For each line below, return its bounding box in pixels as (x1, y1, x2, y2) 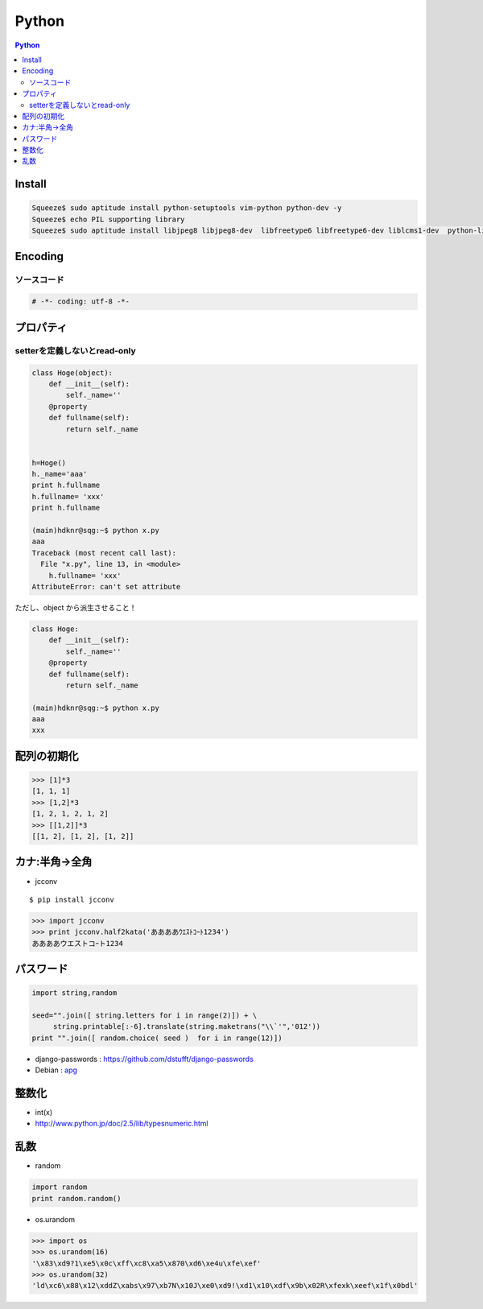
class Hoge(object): (31, 368, 113, 378)
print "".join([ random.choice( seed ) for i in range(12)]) (31, 1033, 283, 1043)
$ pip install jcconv (29, 894, 114, 904)
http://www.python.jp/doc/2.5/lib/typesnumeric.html (35, 1119, 208, 1129)
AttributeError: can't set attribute (31, 582, 181, 591)
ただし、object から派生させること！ (14, 602, 137, 612)
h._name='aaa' (31, 469, 88, 479)
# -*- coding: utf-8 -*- (31, 297, 130, 306)
